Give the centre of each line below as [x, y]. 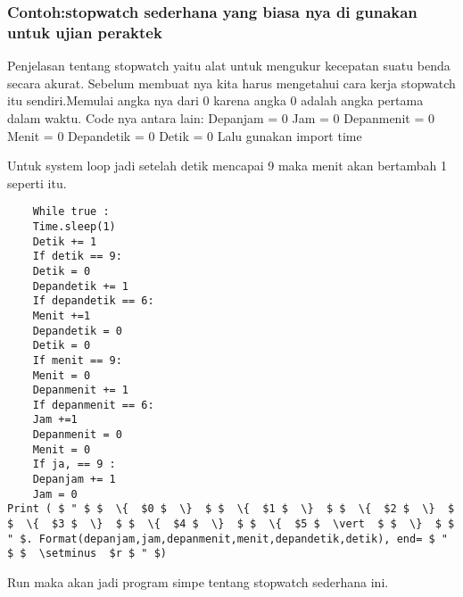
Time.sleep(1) [74, 226]
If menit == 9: [77, 360]
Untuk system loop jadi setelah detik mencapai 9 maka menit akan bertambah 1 [227, 166]
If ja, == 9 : [74, 464]
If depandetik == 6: [93, 301]
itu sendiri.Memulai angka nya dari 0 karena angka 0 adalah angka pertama [215, 100]
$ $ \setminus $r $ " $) [87, 554]
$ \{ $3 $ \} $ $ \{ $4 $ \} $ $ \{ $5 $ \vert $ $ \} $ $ [231, 524]
